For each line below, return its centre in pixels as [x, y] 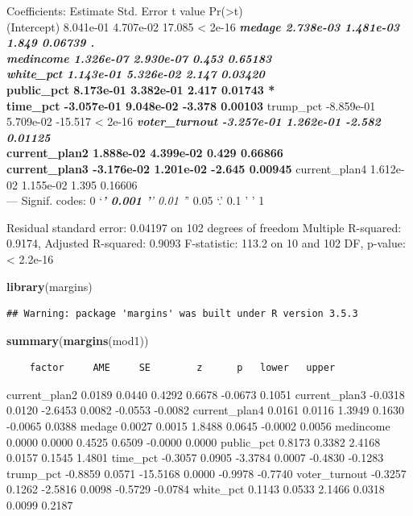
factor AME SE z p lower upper [182, 368]
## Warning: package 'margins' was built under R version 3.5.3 [182, 314]
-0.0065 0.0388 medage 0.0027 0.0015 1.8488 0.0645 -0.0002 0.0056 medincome [198, 426]
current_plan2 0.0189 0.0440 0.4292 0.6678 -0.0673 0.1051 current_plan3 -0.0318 [206, 394]
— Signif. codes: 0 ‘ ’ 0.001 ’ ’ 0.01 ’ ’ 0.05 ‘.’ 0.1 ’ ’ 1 [136, 200]
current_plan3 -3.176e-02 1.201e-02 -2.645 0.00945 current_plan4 [187, 168]
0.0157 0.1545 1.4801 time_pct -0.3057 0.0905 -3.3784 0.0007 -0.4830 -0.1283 [195, 458]
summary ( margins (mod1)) [78, 340]
